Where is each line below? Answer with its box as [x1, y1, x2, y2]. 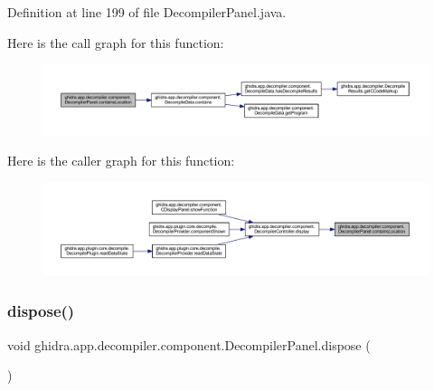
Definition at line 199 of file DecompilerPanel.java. [7, 3, 287, 21]
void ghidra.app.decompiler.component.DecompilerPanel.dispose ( [7, 335, 371, 354]
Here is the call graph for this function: [7, 33, 224, 52]
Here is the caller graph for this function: [7, 151, 235, 170]
